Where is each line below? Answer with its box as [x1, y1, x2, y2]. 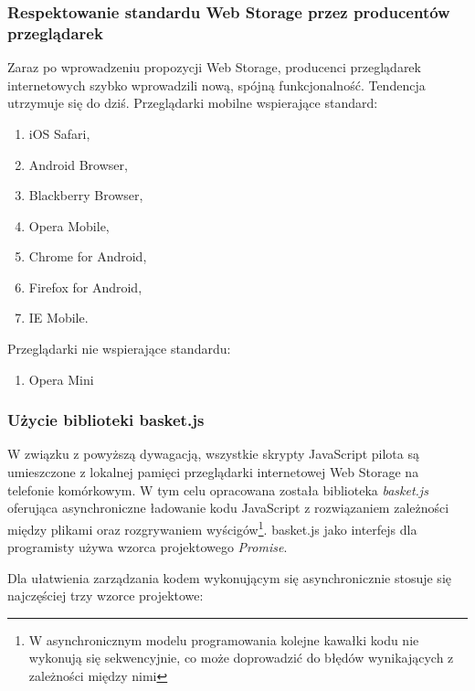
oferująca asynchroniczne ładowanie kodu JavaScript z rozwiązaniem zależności [7, 498, 449, 517]
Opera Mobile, [28, 216, 110, 235]
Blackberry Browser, [28, 186, 143, 205]
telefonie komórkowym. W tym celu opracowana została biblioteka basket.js [7, 480, 428, 499]
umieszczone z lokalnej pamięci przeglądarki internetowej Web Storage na [7, 462, 419, 482]
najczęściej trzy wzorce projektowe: [7, 586, 204, 605]
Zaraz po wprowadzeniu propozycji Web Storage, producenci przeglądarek [7, 58, 421, 77]
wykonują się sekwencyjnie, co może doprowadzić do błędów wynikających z [28, 648, 454, 667]
